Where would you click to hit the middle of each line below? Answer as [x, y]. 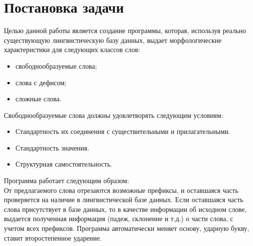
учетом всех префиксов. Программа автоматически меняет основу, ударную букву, [127, 228]
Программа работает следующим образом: [67, 180]
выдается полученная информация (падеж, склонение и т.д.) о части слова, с [119, 218]
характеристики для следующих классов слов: [72, 49]
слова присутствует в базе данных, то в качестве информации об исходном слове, [125, 209]
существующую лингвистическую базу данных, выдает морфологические [113, 40]
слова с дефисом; [41, 82]
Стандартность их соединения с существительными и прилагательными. [123, 131]
